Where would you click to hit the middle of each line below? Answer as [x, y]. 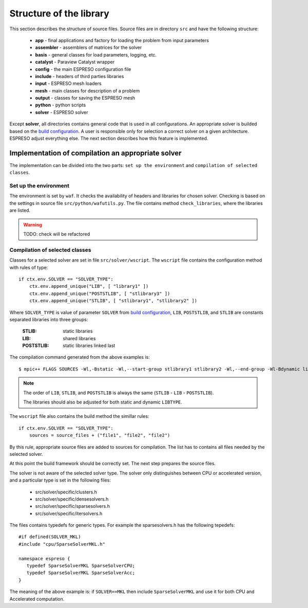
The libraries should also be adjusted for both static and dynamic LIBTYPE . [103, 402]
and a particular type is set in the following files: [60, 480]
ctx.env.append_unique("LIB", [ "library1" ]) [89, 286]
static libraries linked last [89, 346]
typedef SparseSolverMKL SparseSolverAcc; [81, 573]
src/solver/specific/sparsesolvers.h [73, 506]
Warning [33, 225]
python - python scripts [61, 105]
